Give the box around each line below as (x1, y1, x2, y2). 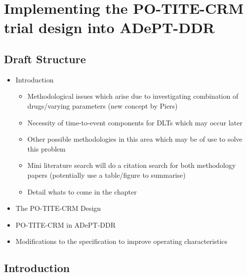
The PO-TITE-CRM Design (15, 203, 101, 213)
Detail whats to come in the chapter (27, 186, 137, 197)
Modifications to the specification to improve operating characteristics (15, 236, 228, 246)
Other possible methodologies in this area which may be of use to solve (27, 134, 243, 144)
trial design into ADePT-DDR (4, 17, 215, 38)
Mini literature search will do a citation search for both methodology (27, 160, 236, 170)
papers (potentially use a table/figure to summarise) (27, 169, 186, 180)
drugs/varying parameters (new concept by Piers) (27, 100, 178, 111)
